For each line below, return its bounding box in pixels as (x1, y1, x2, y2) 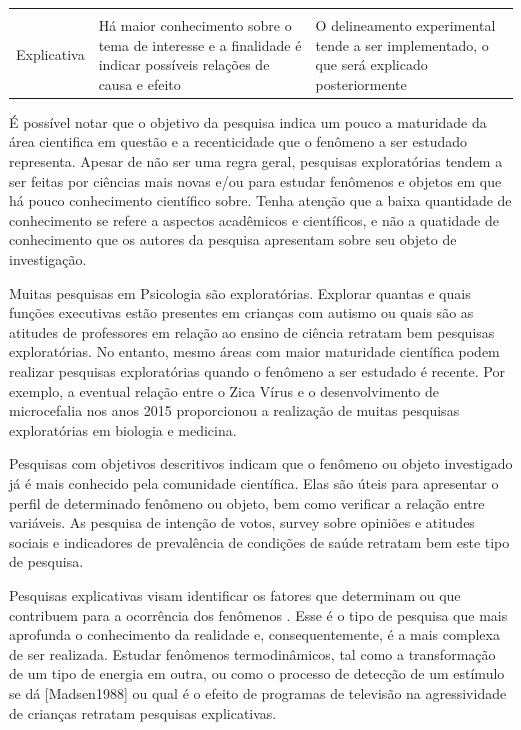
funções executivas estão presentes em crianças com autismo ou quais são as (9, 302, 474, 323)
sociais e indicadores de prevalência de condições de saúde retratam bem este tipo (9, 531, 510, 552)
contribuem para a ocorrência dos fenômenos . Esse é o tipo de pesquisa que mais (9, 604, 508, 625)
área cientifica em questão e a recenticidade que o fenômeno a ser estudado (9, 131, 467, 152)
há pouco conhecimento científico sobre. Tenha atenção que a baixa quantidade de (9, 190, 512, 211)
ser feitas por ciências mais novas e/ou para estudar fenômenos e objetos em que (9, 170, 502, 191)
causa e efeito (98, 73, 181, 94)
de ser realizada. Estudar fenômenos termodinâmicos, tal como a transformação (9, 643, 496, 664)
